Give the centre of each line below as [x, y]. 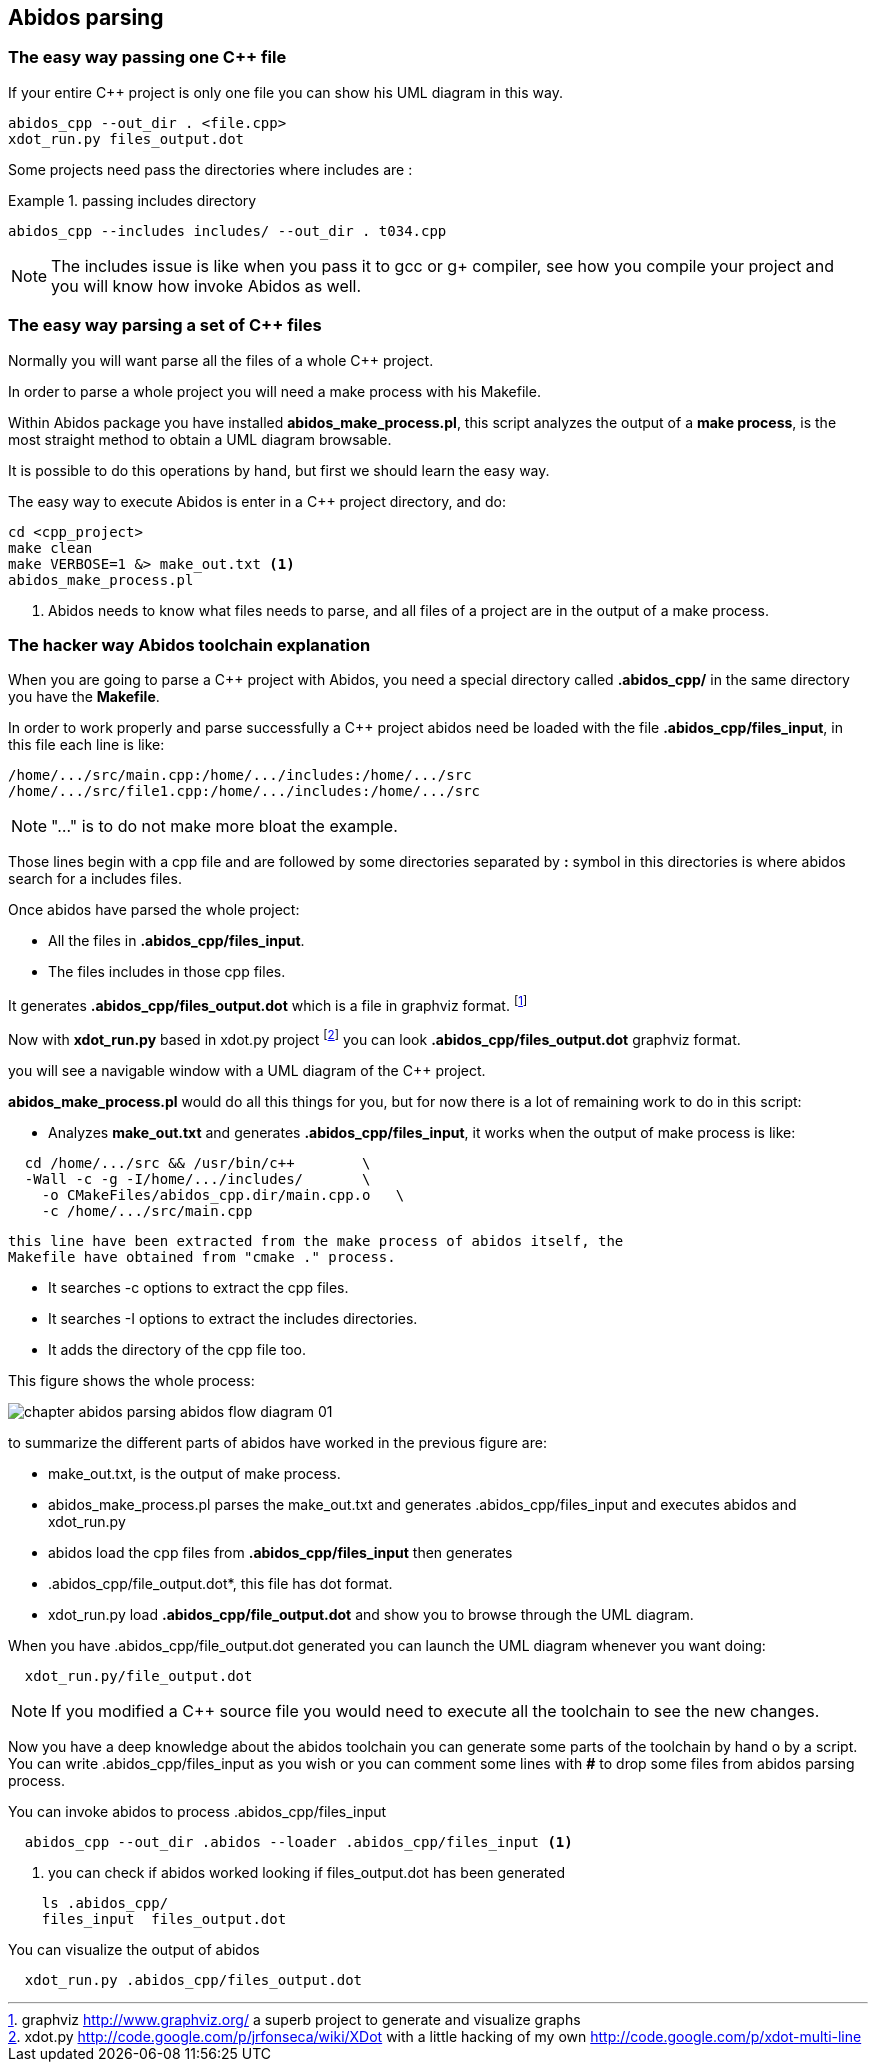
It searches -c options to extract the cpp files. [198, 1287]
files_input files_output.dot [164, 1918]
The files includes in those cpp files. [167, 972]
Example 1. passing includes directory [132, 200]
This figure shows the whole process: [131, 1380]
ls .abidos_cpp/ [105, 1902]
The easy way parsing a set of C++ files [165, 325]
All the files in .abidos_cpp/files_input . [176, 941]
